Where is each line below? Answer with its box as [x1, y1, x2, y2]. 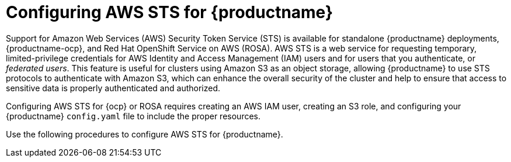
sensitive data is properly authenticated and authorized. [6, 82, 221, 93]
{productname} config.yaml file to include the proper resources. [6, 111, 261, 121]
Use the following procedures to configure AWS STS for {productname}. [6, 129, 283, 139]
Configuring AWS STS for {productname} [6, 2, 333, 22]
